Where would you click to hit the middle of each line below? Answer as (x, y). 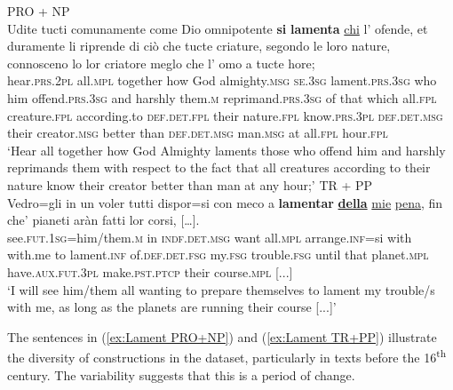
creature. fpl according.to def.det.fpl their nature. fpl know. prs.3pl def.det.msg (225, 115)
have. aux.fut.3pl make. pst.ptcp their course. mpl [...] (150, 271)
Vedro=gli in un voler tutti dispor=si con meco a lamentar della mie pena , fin (225, 202)
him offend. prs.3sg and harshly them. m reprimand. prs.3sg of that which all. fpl (222, 97)
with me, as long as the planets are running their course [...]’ (172, 307)
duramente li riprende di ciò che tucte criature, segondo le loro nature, (199, 46)
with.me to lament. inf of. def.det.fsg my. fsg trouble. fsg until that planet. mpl (218, 255)
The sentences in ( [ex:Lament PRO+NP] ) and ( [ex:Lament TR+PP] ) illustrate (222, 336)
